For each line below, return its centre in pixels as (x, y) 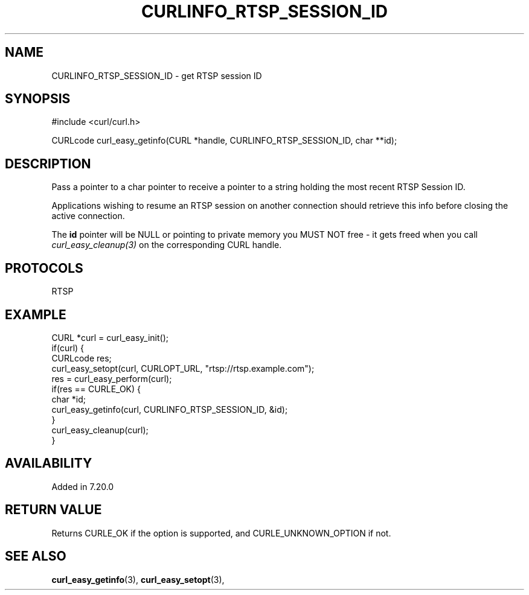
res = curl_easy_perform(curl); (112, 378)
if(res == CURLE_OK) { (96, 389)
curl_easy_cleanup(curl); (100, 430)
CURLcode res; (82, 358)
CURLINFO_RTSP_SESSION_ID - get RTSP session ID (157, 75)
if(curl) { (68, 348)
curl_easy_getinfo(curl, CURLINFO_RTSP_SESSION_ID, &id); (170, 409)
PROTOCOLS (44, 268)
